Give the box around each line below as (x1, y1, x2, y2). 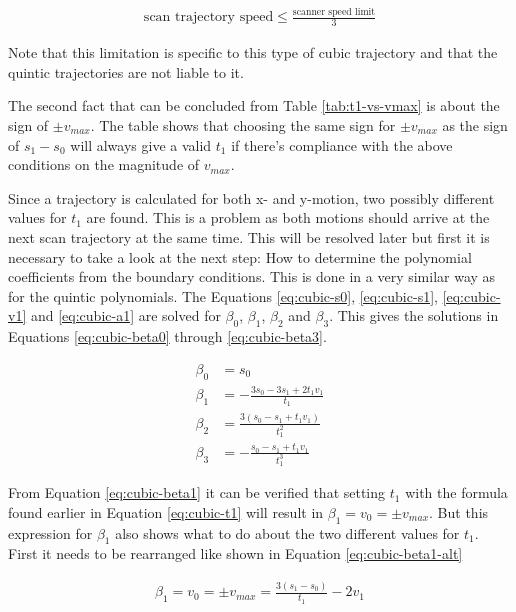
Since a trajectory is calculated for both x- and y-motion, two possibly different (8, 187, 495, 208)
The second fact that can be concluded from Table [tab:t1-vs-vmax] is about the (8, 95, 500, 116)
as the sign (442, 114, 508, 135)
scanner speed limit (292, 7, 376, 18)
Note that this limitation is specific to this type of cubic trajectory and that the (8, 42, 498, 63)
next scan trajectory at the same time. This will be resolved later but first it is (8, 226, 490, 247)
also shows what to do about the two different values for (115, 522, 460, 543)
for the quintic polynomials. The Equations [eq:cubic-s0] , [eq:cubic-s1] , (8, 285, 438, 306)
